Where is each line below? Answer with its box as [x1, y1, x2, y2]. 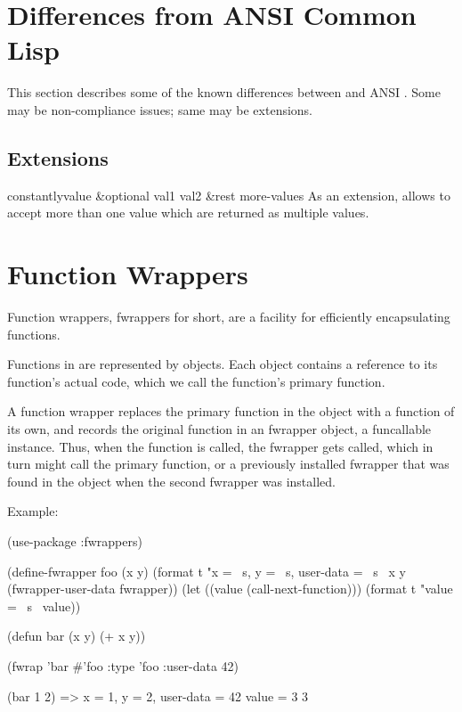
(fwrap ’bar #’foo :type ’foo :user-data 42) [7, 656, 239, 675]
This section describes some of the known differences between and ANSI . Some [7, 83, 441, 102]
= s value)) [7, 596, 81, 615]
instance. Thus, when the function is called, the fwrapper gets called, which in [7, 437, 434, 455]
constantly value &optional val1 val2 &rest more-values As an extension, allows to [7, 185, 450, 204]
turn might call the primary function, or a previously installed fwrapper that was [7, 454, 450, 473]
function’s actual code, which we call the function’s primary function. [7, 372, 385, 390]
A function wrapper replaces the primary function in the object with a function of [7, 402, 455, 421]
